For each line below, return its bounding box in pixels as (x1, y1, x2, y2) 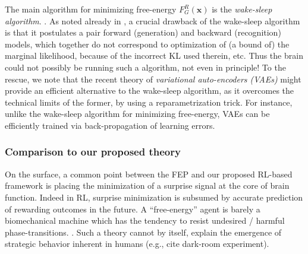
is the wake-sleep (212, 3, 272, 15)
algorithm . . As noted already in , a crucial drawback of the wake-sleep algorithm (5, 14, 300, 27)
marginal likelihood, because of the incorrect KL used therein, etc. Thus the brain (5, 49, 303, 62)
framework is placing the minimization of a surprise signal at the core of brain (5, 179, 290, 192)
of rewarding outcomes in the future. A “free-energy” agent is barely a (5, 202, 260, 215)
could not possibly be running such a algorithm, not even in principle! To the (5, 61, 286, 73)
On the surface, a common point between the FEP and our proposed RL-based (5, 167, 293, 180)
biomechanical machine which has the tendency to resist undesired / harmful (5, 214, 285, 227)
